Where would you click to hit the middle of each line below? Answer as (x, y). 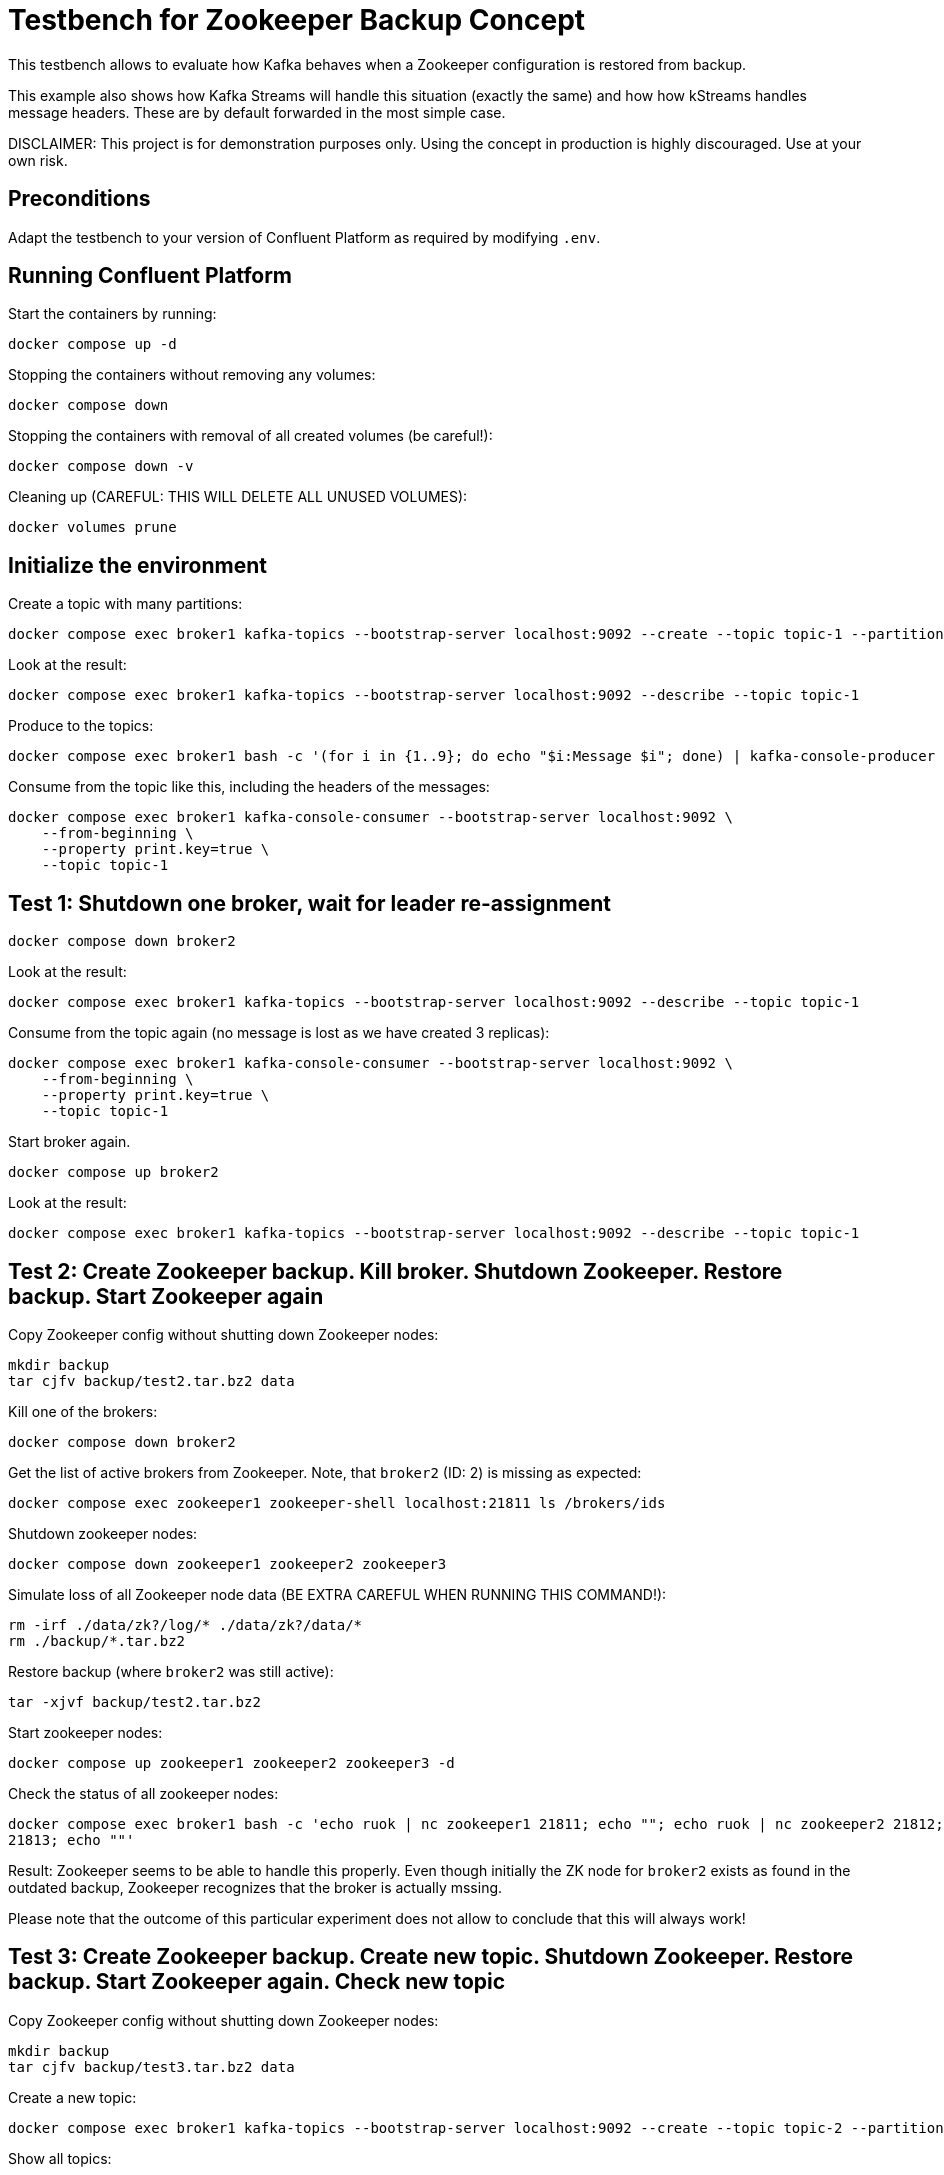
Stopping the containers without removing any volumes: (192, 375)
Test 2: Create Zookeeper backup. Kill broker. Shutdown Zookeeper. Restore (395, 1271)
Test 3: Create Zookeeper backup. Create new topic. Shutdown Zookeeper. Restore (430, 1957)
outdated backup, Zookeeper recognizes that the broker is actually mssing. (255, 1887)
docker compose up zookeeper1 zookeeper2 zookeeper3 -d (231, 1762)
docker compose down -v (101, 466)
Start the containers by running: (112, 314)
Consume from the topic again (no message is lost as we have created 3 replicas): (279, 1033)
